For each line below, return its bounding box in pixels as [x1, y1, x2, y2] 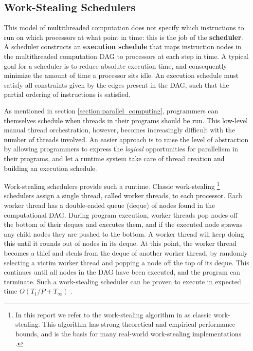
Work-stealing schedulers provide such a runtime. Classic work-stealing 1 [4, 180, 220, 191]
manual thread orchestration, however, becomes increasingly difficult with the [4, 125, 235, 135]
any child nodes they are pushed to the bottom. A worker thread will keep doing [4, 228, 244, 239]
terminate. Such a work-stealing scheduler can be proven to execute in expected [4, 276, 241, 286]
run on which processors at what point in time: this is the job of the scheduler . [4, 32, 243, 42]
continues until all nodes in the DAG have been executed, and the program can [4, 267, 240, 277]
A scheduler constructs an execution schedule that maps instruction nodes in [4, 41, 241, 52]
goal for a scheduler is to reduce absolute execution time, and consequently [4, 60, 227, 71]
